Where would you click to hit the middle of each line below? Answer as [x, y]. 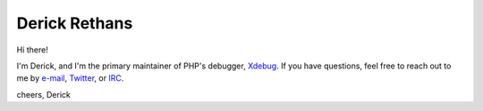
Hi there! [32, 50]
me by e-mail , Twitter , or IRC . [70, 78]
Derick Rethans [75, 23]
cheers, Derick [43, 94]
